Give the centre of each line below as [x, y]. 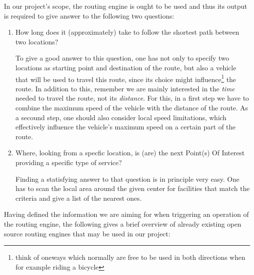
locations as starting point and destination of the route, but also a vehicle [126, 67]
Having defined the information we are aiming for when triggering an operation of [127, 214]
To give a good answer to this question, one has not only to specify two [122, 58]
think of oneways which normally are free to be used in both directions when [130, 257]
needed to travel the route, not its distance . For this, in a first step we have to [132, 98]
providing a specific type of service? [69, 162]
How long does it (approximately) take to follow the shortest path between [127, 32]
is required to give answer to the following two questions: [89, 15]
